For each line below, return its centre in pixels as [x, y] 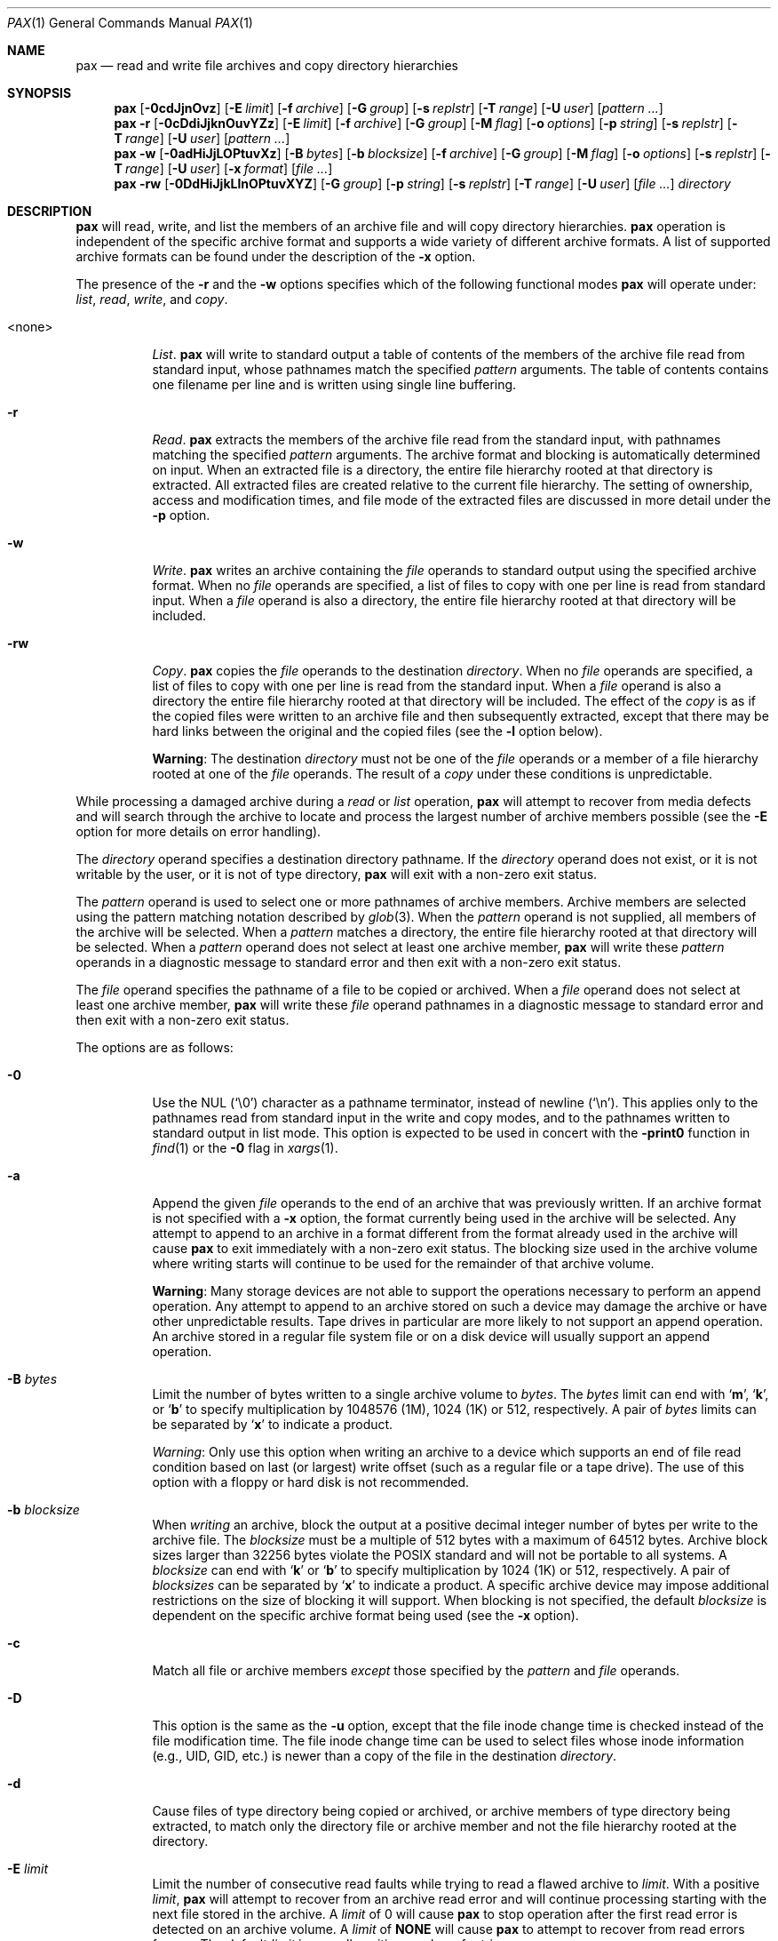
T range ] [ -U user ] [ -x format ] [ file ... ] [223, 168]
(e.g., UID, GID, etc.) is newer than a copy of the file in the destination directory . [385, 1756]
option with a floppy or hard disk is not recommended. [311, 1482]
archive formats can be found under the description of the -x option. [276, 256]
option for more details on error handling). [198, 831]
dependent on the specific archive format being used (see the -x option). [365, 1615]
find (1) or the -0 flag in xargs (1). [245, 1148]
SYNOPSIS [40, 93]
